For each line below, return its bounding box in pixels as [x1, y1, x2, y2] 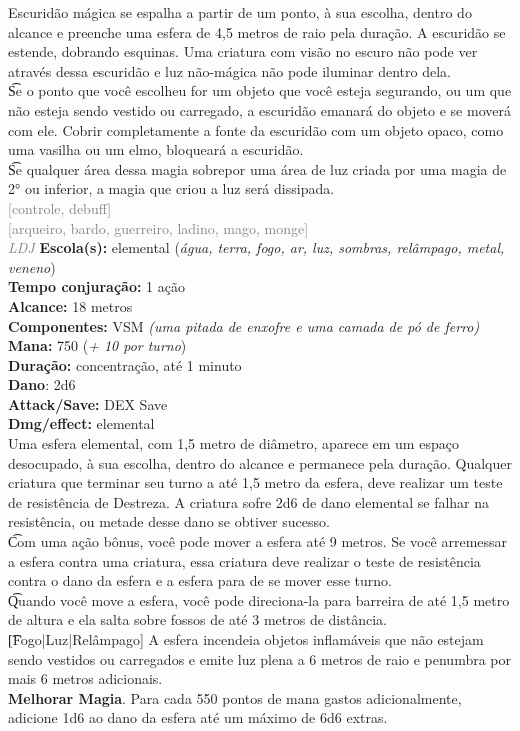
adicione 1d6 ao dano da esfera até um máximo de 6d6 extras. [8, 707, 388, 728]
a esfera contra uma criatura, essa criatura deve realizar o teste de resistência [8, 550, 481, 571]
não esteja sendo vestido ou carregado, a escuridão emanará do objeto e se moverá [8, 99, 511, 120]
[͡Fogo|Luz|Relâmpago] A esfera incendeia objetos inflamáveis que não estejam [8, 629, 484, 649]
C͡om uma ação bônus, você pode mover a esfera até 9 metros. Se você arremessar [8, 531, 508, 552]
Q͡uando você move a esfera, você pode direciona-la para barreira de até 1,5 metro [8, 589, 510, 610]
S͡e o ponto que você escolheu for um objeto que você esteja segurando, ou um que [8, 80, 512, 101]
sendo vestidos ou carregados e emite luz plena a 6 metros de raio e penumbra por [8, 648, 512, 669]
